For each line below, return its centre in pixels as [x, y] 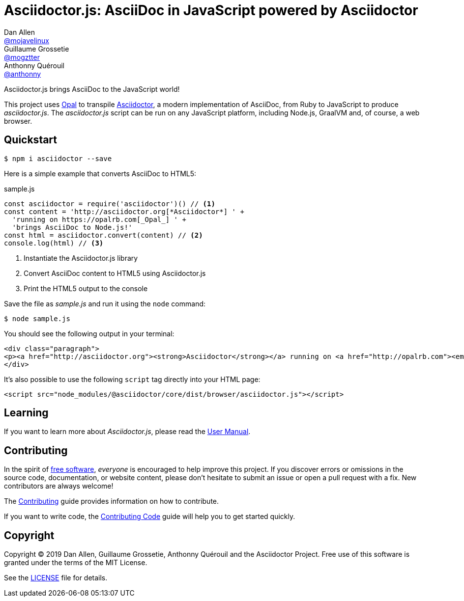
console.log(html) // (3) [54, 243]
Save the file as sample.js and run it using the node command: [105, 303]
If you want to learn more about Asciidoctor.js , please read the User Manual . [127, 432]
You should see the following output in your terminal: [89, 333]
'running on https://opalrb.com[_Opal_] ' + [99, 219]
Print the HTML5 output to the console [86, 288]
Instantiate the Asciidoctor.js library [81, 258]
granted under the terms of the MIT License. [76, 563]
